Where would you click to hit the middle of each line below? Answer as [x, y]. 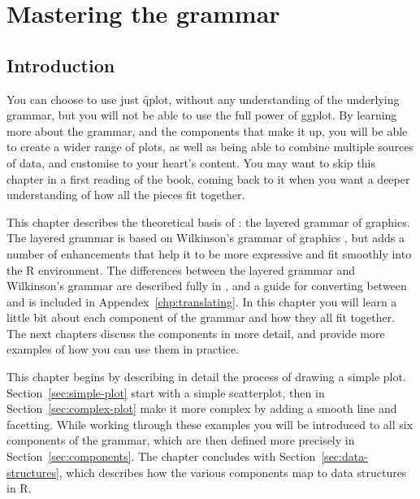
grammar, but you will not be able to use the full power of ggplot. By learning [202, 115]
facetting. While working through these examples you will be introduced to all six [210, 424]
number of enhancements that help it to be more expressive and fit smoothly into [209, 253]
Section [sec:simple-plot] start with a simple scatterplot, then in [166, 392]
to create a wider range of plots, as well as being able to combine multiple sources [210, 147]
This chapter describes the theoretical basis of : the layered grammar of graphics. [208, 221]
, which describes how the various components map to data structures [233, 472]
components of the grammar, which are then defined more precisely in [181, 440]
